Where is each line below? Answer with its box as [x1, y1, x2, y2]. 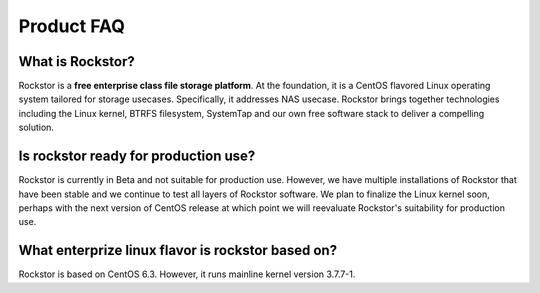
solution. [18, 121, 55, 134]
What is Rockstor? [18, 53, 135, 70]
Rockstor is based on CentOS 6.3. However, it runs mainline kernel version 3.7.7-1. [18, 268, 356, 280]
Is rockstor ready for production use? [18, 148, 256, 165]
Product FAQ [18, 15, 125, 37]
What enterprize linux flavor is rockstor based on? [18, 242, 338, 259]
